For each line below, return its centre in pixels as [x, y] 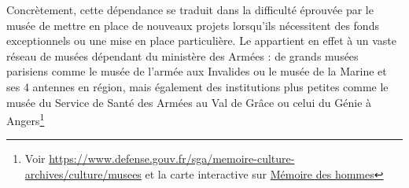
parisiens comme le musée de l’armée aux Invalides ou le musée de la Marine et [197, 71]
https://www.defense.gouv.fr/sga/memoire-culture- [172, 159]
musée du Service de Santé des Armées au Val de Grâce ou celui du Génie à [189, 102]
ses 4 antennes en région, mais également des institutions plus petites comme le [197, 86]
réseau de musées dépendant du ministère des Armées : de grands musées [182, 55]
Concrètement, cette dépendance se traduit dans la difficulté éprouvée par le [190, 9]
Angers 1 [26, 119]
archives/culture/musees [83, 174]
